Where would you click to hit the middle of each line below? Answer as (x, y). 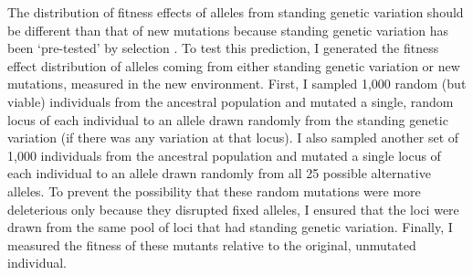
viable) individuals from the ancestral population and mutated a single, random (231, 101)
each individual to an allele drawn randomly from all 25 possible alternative (219, 173)
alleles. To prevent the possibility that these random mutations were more (214, 190)
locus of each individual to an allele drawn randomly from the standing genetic (228, 119)
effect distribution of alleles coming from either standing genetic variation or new (234, 65)
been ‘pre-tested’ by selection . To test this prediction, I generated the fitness (223, 48)
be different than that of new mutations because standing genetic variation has (228, 30)
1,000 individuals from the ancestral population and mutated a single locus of (224, 155)
